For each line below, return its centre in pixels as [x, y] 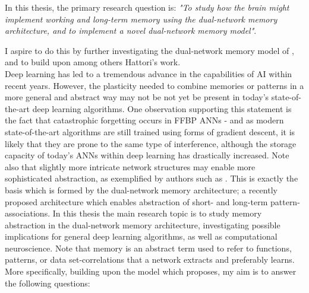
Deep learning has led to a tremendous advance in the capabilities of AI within [149, 73]
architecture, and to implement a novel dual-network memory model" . [131, 31]
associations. [28, 213]
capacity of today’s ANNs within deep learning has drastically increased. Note [147, 155]
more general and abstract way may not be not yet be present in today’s [137, 97]
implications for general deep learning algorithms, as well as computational [141, 236]
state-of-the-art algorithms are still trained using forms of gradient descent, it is [150, 131]
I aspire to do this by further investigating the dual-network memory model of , [149, 50]
